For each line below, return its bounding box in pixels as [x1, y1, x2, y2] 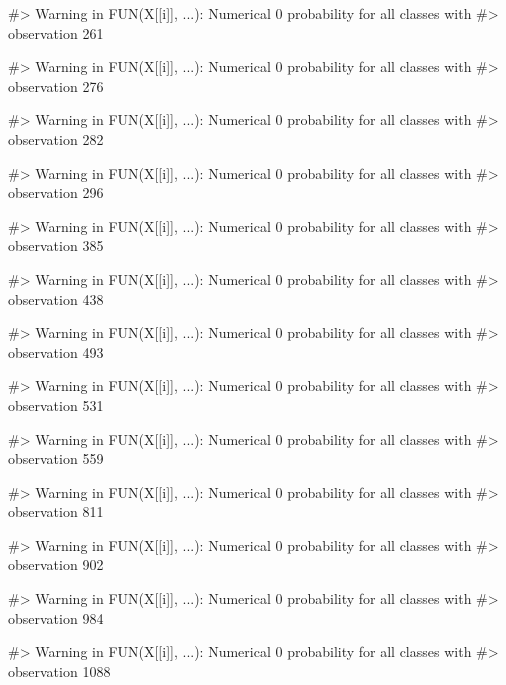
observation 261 [8, 22, 104, 43]
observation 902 [8, 554, 104, 575]
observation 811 [8, 501, 104, 522]
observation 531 [8, 394, 104, 415]
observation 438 [8, 288, 104, 309]
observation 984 [8, 607, 104, 628]
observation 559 [8, 448, 104, 469]
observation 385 [8, 235, 104, 256]
